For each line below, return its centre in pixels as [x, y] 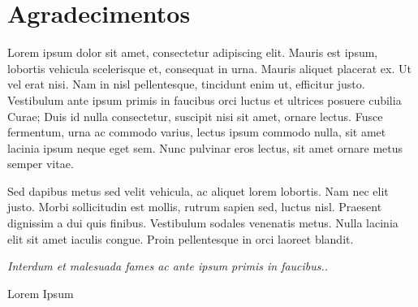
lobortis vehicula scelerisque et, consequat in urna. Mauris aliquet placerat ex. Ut [209, 68]
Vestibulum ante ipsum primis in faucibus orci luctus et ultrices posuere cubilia [205, 99]
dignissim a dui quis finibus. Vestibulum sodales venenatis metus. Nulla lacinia [203, 223]
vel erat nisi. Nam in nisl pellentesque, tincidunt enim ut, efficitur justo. [186, 84]
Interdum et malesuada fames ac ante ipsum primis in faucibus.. [168, 266]
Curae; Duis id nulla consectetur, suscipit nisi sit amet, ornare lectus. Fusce [195, 116]
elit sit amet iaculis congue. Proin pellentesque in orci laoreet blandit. [181, 238]
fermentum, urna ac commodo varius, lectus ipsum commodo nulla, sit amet [197, 132]
